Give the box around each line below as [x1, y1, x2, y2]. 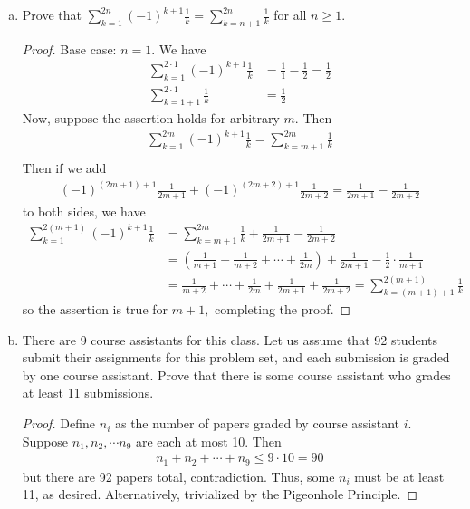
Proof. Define [22, 414, 96, 433]
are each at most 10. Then [136, 431, 282, 450]
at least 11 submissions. [22, 383, 154, 402]
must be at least [354, 466, 445, 485]
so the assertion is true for [22, 300, 168, 319]
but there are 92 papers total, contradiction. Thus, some [22, 466, 335, 485]
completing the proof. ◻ [215, 300, 351, 319]
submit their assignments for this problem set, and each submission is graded [22, 348, 450, 367]
